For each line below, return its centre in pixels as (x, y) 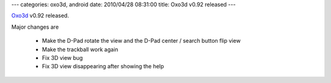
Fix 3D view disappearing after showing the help (103, 67)
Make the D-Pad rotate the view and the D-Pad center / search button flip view (141, 41)
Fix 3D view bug (62, 57)
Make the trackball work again (80, 49)
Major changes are (35, 27)
